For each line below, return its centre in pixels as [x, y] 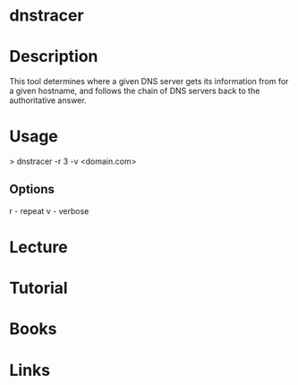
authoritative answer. [48, 100]
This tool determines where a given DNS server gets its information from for [149, 81]
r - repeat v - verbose [49, 210]
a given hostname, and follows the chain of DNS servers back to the [135, 91]
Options [32, 189]
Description [54, 57]
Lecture [39, 248]
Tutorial [39, 288]
